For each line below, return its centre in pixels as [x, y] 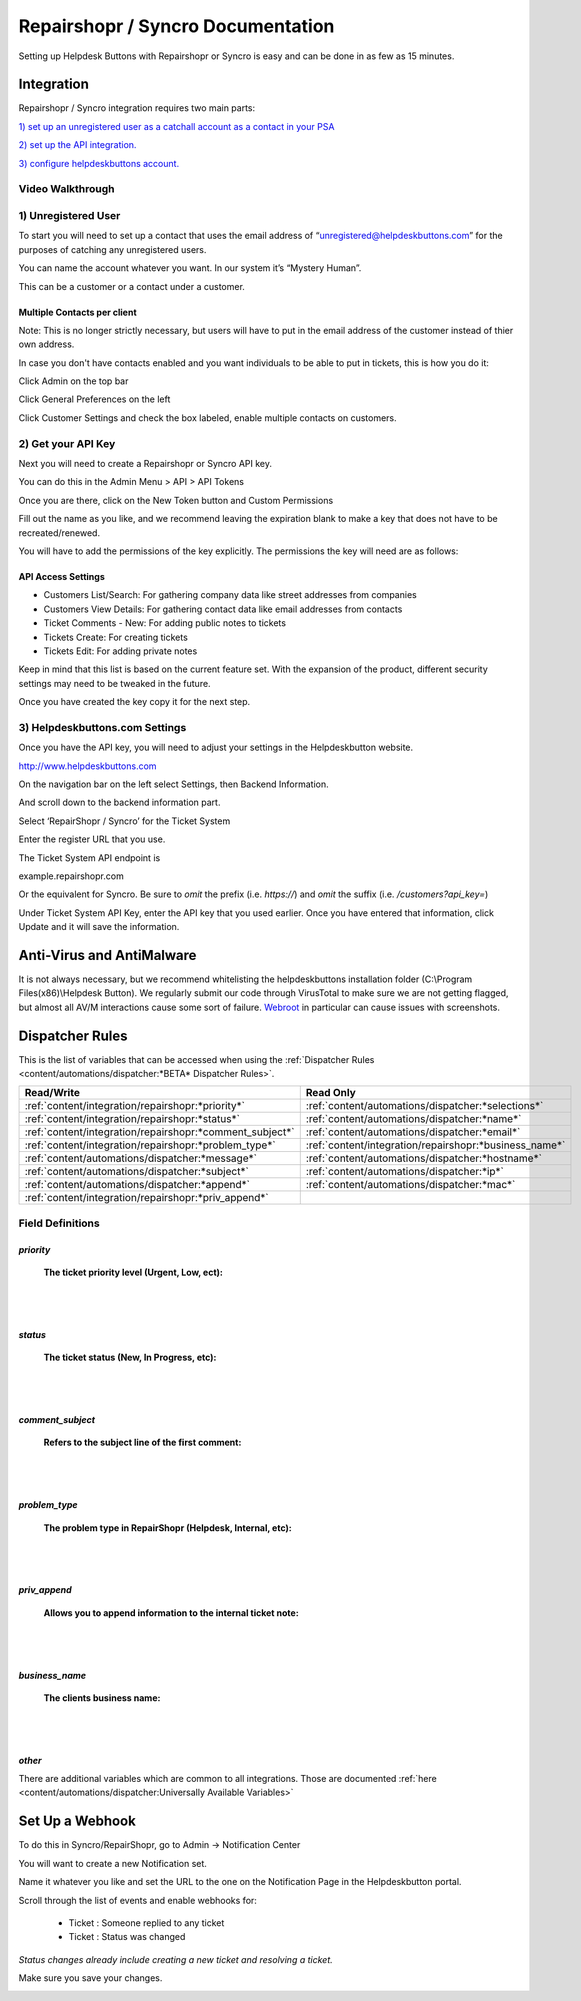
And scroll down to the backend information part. [119, 802]
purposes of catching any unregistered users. [112, 249]
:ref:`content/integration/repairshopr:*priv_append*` [146, 1198]
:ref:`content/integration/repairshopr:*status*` [132, 1119]
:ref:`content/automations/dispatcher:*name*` [413, 1119]
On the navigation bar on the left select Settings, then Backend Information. [173, 784]
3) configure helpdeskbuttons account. [99, 163]
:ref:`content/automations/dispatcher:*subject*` [136, 1172]
